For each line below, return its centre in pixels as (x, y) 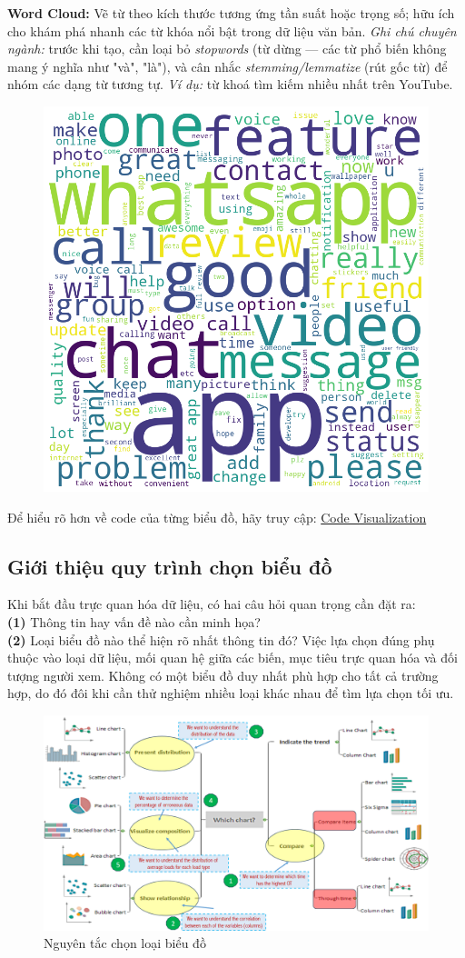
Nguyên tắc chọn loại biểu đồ (125, 943)
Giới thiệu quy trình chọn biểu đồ (170, 566)
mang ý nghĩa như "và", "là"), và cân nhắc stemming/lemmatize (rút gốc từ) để (228, 66)
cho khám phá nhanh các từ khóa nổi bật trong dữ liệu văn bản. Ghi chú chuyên (232, 30)
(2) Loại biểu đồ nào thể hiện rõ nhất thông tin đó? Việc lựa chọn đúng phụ (221, 639)
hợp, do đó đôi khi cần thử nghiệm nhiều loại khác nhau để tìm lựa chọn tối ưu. (231, 693)
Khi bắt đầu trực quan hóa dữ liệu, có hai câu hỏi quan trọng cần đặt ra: (212, 604)
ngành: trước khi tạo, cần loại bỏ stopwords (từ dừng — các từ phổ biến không (227, 49)
